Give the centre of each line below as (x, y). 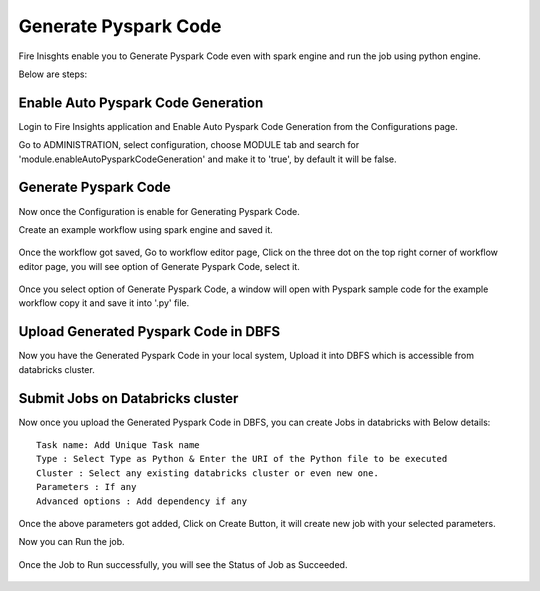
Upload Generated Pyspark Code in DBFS (149, 331)
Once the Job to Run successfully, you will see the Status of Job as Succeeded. (183, 564)
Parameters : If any (86, 487)
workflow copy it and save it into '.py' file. (104, 303)
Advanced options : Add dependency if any (142, 501)
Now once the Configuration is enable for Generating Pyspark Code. (159, 211)
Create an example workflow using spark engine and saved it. (146, 229)
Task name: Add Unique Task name (118, 445)
